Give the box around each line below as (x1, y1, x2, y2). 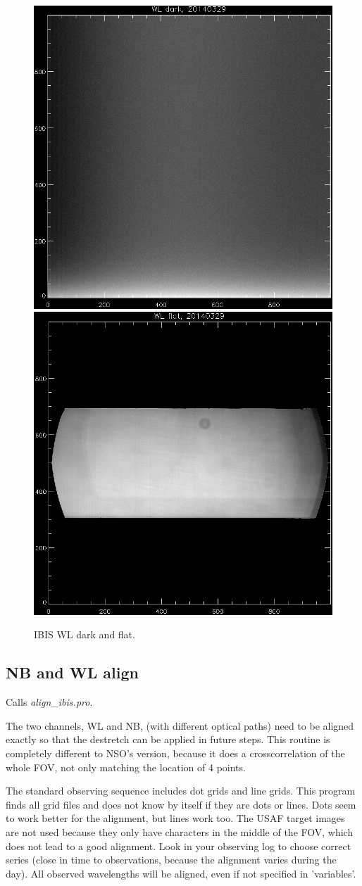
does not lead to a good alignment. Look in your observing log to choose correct (6, 838, 351, 853)
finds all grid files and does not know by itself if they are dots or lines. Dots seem (6, 797, 356, 811)
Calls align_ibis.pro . (6, 695, 93, 709)
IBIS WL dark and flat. (34, 627, 135, 642)
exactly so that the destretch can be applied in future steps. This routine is (6, 732, 330, 747)
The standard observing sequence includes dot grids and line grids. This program (6, 783, 356, 798)
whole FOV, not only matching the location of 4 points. (6, 759, 246, 774)
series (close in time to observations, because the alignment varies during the (6, 852, 337, 867)
